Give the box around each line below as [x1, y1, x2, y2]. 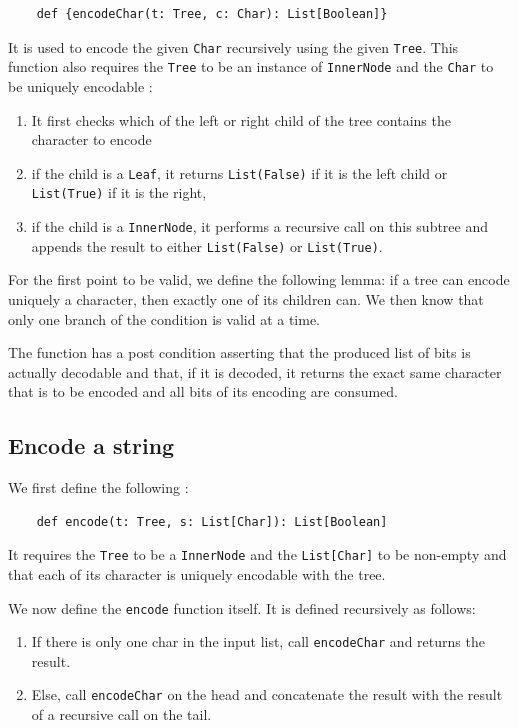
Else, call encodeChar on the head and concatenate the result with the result [31, 684, 503, 705]
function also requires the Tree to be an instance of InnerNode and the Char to [8, 56, 494, 77]
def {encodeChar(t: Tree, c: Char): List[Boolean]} [36, 7, 388, 21]
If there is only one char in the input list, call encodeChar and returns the [31, 631, 485, 652]
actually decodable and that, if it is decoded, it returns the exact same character [8, 361, 502, 382]
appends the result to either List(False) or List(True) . [31, 235, 383, 256]
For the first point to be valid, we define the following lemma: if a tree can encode [8, 269, 510, 290]
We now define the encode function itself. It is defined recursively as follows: [8, 597, 476, 618]
